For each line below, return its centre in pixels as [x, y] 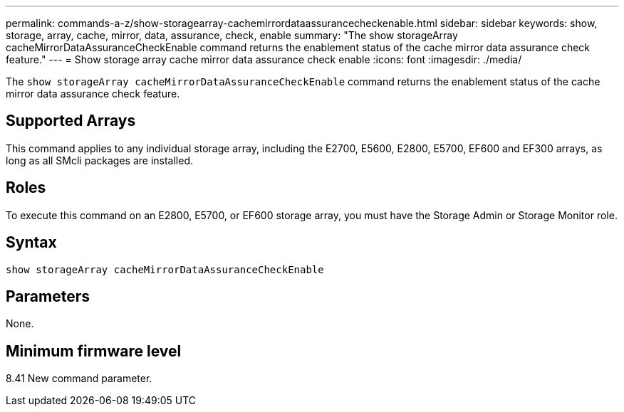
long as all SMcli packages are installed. [99, 160]
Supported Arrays [71, 121]
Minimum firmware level [94, 351]
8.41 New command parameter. [79, 379]
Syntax [31, 243]
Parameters [48, 296]
